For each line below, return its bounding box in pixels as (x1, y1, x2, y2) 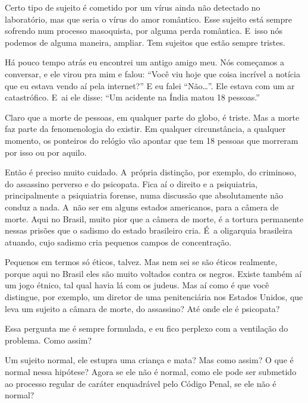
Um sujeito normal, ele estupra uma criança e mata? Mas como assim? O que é (5, 354, 294, 366)
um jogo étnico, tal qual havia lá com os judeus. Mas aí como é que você (5, 279, 269, 291)
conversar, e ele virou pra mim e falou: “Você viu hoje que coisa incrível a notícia (5, 67, 300, 80)
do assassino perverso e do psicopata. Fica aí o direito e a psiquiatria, (5, 177, 258, 190)
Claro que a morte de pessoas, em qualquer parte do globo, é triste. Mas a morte (5, 111, 300, 123)
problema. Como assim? (5, 333, 92, 346)
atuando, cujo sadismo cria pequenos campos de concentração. (5, 235, 232, 248)
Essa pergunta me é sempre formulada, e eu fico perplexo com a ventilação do (5, 322, 288, 335)
